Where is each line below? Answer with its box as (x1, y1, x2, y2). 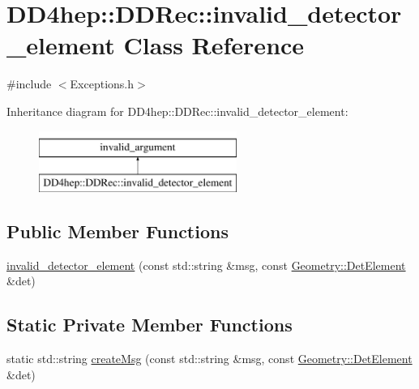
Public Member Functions (6, 219, 229, 244)
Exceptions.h (70, 75, 135, 92)
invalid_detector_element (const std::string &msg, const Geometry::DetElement (6, 256, 406, 273)
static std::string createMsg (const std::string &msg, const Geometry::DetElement (6, 350, 413, 367)
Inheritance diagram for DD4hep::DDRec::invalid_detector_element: (6, 102, 348, 119)
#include (6, 75, 52, 92)
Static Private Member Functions (6, 312, 293, 337)
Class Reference (123, 28, 305, 62)
